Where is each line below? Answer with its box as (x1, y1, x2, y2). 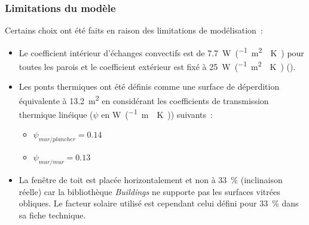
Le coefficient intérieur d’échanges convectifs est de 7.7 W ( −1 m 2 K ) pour (19, 44, 304, 59)
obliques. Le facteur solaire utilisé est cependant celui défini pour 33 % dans (19, 197, 299, 209)
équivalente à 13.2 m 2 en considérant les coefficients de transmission (19, 92, 269, 107)
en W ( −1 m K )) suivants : (101, 107, 213, 120)
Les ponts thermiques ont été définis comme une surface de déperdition (19, 80, 280, 93)
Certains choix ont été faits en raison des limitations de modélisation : (5, 24, 263, 37)
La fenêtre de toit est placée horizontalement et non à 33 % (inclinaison (19, 174, 283, 186)
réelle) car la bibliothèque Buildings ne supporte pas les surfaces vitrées (19, 185, 280, 197)
